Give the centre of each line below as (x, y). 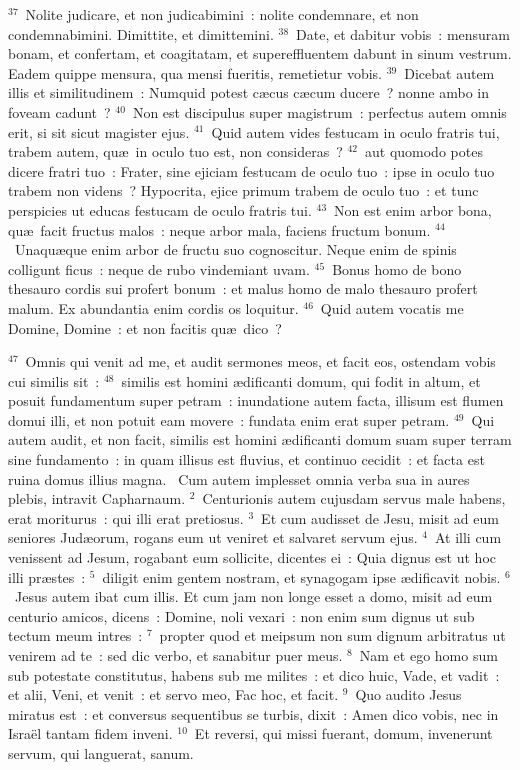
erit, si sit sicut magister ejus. (99, 131)
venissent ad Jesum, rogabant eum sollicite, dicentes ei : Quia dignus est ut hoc (252, 557)
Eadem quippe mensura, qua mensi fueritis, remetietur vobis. (195, 72)
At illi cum (468, 537)
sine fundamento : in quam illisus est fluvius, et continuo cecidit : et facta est (246, 459)
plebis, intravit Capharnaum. (97, 498)
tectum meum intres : (75, 635)
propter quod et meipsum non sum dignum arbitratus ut (332, 635)
